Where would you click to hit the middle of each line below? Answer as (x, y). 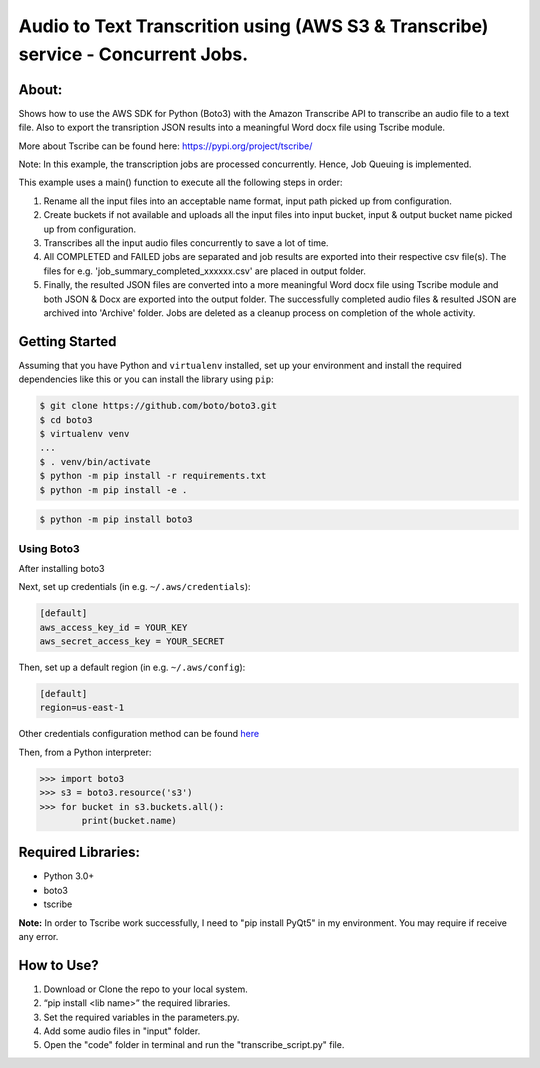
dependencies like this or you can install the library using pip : (146, 379)
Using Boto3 (49, 548)
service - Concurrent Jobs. (133, 54)
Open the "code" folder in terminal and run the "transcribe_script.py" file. (194, 1045)
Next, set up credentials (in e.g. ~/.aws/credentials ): (134, 587)
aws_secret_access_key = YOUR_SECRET (132, 641)
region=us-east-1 (82, 708)
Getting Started (67, 341)
